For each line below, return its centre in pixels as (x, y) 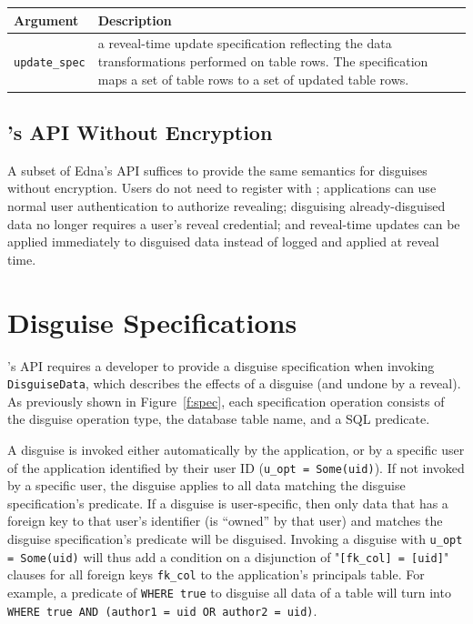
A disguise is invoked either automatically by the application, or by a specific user (236, 449)
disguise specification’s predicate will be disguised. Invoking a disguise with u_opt (235, 538)
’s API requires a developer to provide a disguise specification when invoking (221, 365)
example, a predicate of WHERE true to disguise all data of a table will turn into (229, 592)
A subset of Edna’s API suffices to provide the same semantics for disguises (217, 170)
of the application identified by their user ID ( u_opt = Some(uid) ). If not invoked (236, 467)
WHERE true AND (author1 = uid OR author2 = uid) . (162, 610)
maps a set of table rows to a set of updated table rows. (253, 79)
